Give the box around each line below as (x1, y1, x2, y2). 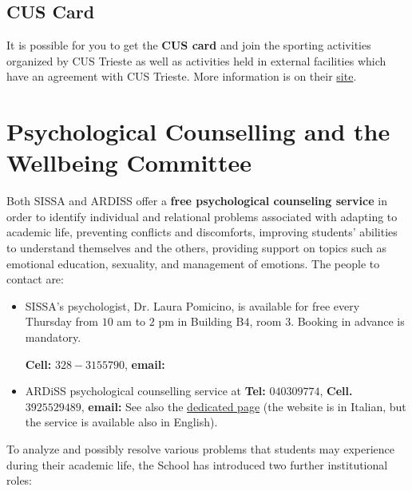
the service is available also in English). (25, 414, 218, 430)
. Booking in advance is (291, 313, 405, 330)
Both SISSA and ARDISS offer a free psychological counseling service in (6, 192, 387, 209)
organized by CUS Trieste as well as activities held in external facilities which (6, 52, 386, 69)
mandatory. (25, 329, 81, 346)
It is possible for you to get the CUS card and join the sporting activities (6, 37, 371, 53)
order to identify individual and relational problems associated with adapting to (6, 208, 398, 224)
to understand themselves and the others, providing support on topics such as (6, 240, 387, 256)
